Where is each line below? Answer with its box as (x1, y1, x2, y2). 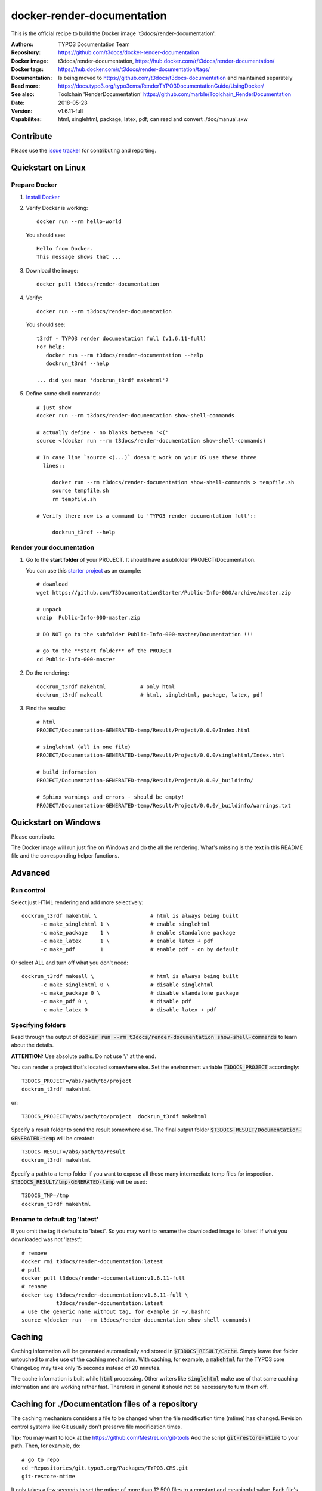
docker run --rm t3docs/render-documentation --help (45, 352, 203, 358)
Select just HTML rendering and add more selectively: (11, 898, 144, 906)
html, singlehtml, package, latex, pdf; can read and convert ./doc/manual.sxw (58, 116, 248, 123)
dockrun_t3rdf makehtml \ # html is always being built (21, 912, 239, 919)
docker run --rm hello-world (36, 218, 122, 225)
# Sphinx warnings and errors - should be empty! (36, 794, 185, 800)
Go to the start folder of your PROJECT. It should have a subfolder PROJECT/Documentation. (26, 556, 256, 563)
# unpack (36, 606, 62, 613)
